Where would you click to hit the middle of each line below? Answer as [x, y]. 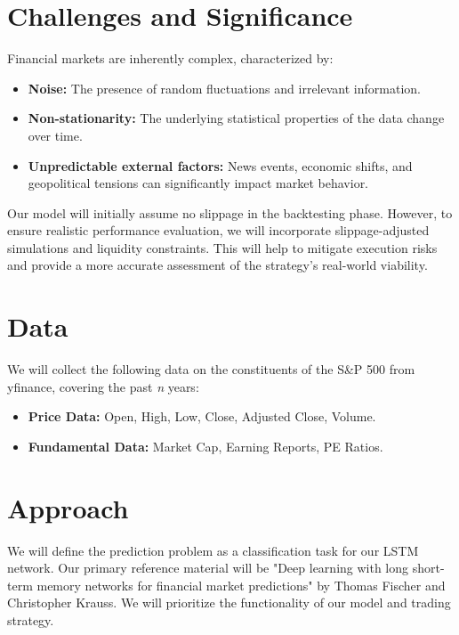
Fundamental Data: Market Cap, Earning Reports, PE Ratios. [205, 446]
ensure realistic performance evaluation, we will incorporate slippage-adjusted [218, 230]
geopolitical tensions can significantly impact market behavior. [198, 183]
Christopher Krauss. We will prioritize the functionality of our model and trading [229, 602]
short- [428, 568]
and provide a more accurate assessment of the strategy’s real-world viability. [217, 265]
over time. [55, 135]
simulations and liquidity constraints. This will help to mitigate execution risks [222, 247]
